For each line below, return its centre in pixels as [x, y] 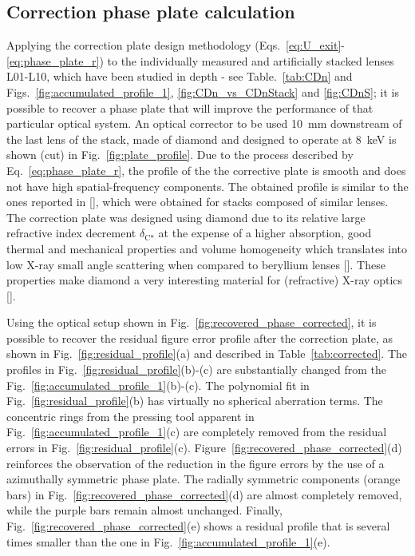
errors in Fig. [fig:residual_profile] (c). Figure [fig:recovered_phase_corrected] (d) [204, 448]
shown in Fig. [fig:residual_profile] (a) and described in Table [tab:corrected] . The [207, 353]
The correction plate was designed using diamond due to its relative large [186, 217]
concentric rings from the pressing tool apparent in [130, 416]
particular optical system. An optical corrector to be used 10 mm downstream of [204, 123]
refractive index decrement [71, 233]
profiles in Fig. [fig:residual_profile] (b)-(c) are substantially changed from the [196, 369]
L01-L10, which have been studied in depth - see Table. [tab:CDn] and [180, 76]
